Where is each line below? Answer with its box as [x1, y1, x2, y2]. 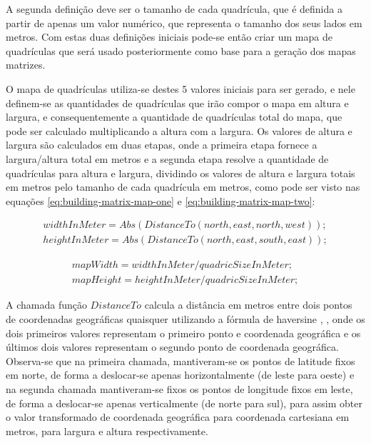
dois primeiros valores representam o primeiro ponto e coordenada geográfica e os [6, 325, 361, 340]
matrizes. [6, 57, 46, 72]
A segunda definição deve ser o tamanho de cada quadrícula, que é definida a [6, 1, 342, 16]
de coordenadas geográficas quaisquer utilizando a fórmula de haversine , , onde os [6, 312, 365, 327]
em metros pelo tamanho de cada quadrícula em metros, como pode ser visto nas [6, 179, 360, 194]
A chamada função [6, 297, 87, 312]
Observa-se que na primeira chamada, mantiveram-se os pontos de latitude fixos [6, 353, 355, 368]
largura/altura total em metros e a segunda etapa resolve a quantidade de [6, 151, 329, 166]
